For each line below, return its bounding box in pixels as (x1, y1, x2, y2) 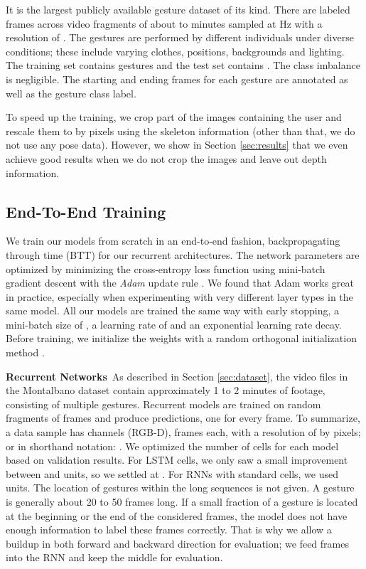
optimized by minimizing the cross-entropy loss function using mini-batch (6, 261, 325, 276)
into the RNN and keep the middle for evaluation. (6, 550, 223, 565)
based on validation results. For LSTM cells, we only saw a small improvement (6, 452, 348, 467)
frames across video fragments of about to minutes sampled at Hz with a (6, 16, 323, 31)
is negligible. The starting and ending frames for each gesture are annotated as (6, 71, 348, 86)
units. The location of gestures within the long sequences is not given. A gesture (6, 480, 355, 495)
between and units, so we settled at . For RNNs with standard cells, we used (6, 466, 339, 481)
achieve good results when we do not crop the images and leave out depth (6, 151, 327, 166)
